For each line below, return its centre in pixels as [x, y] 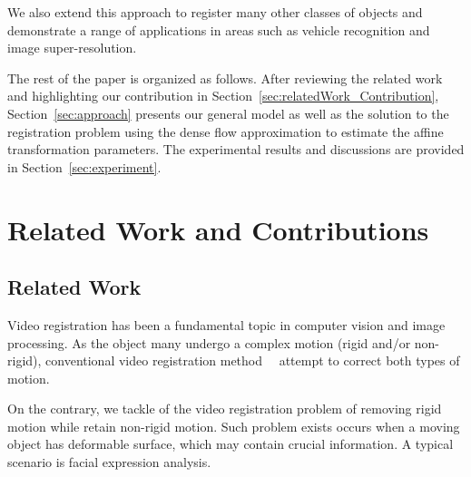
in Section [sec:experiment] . [84, 166]
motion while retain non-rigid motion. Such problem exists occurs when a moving [234, 426]
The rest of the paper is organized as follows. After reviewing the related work [225, 78]
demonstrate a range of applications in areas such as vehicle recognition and [219, 29]
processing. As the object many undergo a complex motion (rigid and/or [209, 342]
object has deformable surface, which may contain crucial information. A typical [231, 444]
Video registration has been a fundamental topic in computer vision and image [226, 324]
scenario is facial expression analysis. [109, 462]
